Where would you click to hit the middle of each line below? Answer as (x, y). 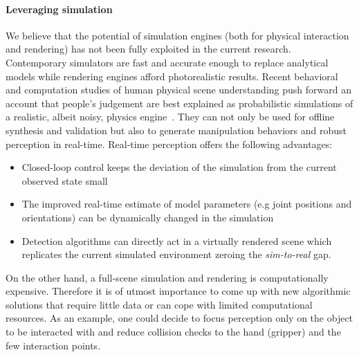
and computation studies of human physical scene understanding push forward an (178, 90)
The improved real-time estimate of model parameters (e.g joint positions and (187, 204)
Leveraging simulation (59, 9)
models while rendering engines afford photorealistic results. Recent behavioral (172, 76)
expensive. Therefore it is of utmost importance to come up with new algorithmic (178, 291)
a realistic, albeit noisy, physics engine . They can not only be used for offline (170, 117)
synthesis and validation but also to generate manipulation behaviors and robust (176, 130)
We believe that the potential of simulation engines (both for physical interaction (177, 35)
